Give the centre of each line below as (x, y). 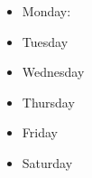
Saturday (47, 162)
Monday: (46, 11)
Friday (40, 132)
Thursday (48, 102)
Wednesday (53, 72)
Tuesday (45, 41)
